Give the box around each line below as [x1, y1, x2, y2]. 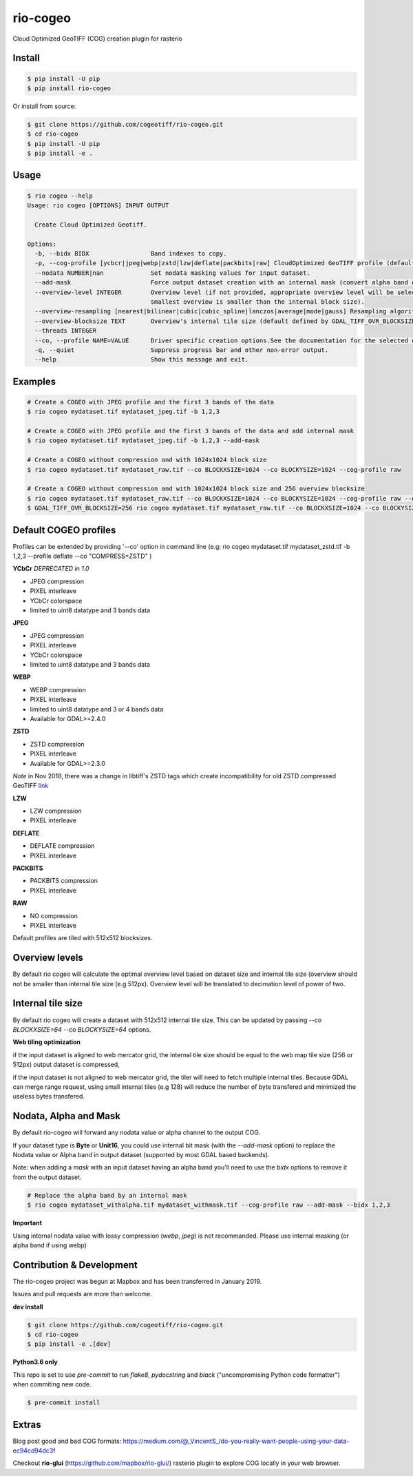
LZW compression [30, 807, 82, 815]
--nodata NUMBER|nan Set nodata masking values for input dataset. [34, 269, 311, 277]
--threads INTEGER [34, 327, 96, 335]
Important [12, 1219, 43, 1227]
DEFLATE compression [30, 842, 95, 850]
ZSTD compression [30, 740, 85, 748]
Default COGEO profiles [12, 524, 116, 536]
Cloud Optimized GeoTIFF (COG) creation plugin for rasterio [12, 34, 182, 43]
